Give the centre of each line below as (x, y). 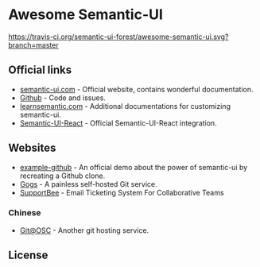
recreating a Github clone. (62, 176)
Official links (40, 70)
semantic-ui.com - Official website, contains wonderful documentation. (136, 89)
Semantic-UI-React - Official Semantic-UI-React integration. (118, 123)
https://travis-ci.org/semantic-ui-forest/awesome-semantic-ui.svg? (118, 37)
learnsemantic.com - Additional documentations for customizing (125, 106)
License (28, 255)
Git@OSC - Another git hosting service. (84, 230)
